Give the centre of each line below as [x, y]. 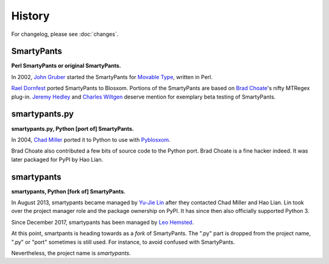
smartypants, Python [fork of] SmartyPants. [69, 191]
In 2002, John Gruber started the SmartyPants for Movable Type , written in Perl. [112, 77]
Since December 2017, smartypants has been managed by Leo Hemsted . [103, 222]
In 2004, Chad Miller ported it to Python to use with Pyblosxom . [91, 139]
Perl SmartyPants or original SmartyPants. [66, 66]
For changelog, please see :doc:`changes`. [65, 34]
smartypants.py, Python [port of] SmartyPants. [73, 128]
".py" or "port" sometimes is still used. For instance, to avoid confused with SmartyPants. [123, 242]
